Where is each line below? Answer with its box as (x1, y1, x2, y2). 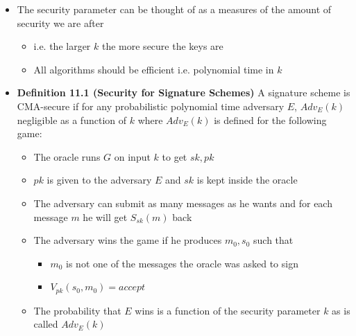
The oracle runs (33, 149, 101, 163)
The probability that (33, 303, 121, 317)
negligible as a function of (17, 112, 127, 127)
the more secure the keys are (101, 39, 223, 53)
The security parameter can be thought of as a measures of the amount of (17, 2, 332, 16)
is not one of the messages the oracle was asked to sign (66, 256, 298, 270)
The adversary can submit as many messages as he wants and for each (33, 195, 332, 210)
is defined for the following (214, 112, 327, 127)
